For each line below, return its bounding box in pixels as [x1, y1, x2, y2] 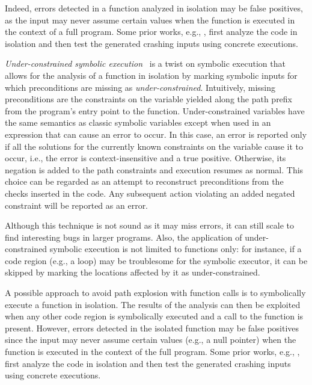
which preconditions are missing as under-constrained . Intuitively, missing [5, 81, 276, 93]
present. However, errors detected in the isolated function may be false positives [5, 321, 299, 334]
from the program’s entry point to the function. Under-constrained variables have [5, 104, 305, 117]
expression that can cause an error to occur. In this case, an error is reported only [5, 128, 307, 140]
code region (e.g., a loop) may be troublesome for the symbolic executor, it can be [5, 254, 308, 266]
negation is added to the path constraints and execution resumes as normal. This [5, 163, 304, 176]
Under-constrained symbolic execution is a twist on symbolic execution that [5, 57, 286, 70]
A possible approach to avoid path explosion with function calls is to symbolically [5, 286, 306, 299]
